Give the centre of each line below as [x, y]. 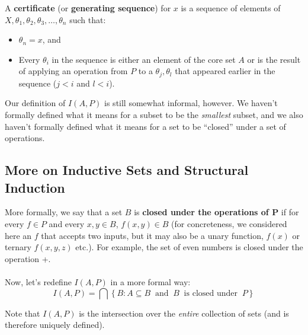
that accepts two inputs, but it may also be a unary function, [152, 235]
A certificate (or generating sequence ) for [88, 8]
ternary [18, 247]
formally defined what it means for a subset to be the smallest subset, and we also [154, 115]
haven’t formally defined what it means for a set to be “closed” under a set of [145, 126]
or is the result [274, 59]
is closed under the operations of [201, 212]
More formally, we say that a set [64, 212]
